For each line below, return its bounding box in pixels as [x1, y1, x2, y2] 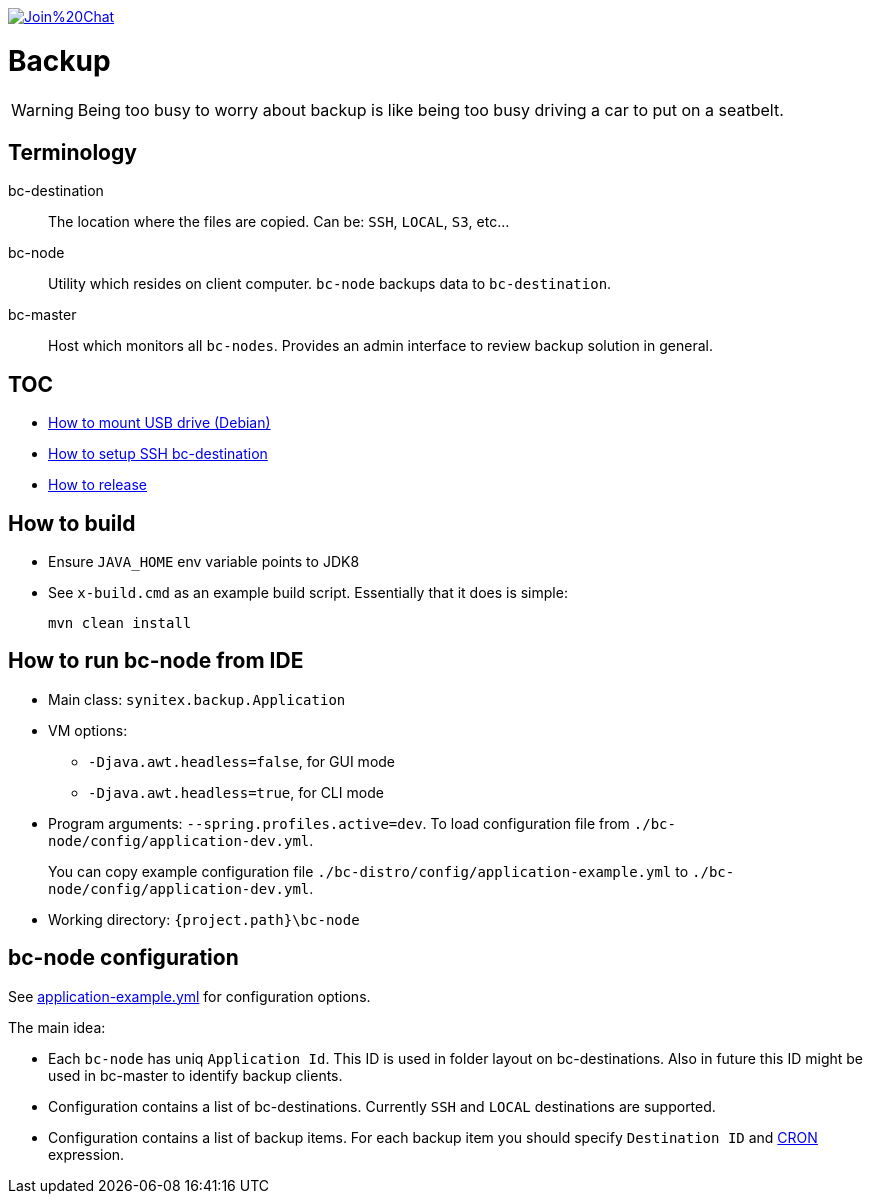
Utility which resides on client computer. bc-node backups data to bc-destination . [48, 275, 612, 293]
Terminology [8, 139, 137, 165]
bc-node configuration [8, 945, 239, 971]
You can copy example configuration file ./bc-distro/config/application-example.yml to [48, 862, 689, 880]
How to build [8, 510, 136, 536]
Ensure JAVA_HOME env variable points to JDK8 [48, 553, 360, 571]
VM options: [48, 721, 128, 739]
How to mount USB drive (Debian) [48, 414, 271, 432]
